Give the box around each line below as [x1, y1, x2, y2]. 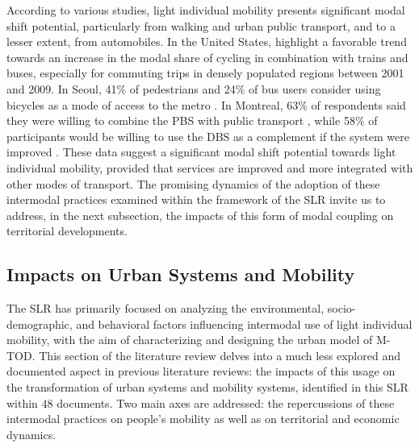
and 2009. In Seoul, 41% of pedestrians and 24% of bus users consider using [6, 80, 381, 97]
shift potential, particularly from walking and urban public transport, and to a [6, 17, 396, 34]
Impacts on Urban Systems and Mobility [6, 262, 355, 287]
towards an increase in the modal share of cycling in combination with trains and [6, 48, 409, 65]
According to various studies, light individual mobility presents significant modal [6, 2, 405, 18]
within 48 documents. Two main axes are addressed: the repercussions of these [6, 394, 395, 411]
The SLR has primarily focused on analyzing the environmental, [6, 300, 325, 317]
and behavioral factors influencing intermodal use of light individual [76, 315, 413, 332]
